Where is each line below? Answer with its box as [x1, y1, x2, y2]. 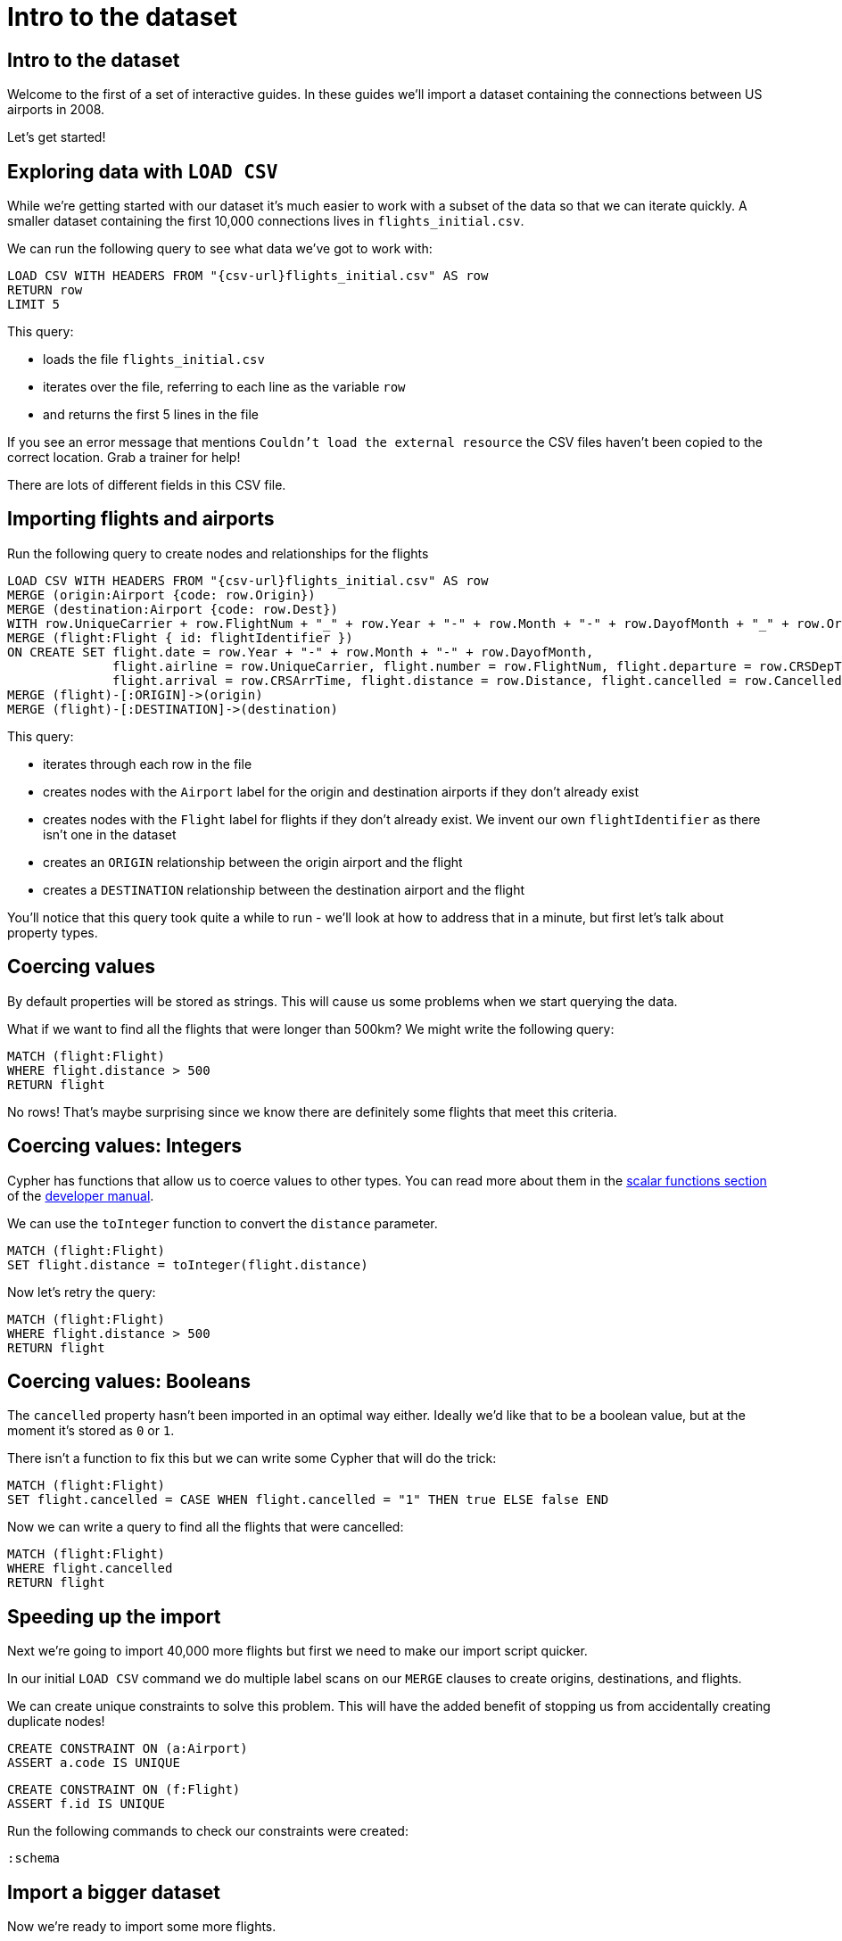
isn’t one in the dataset [43, 826, 177, 842]
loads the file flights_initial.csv [43, 351, 265, 368]
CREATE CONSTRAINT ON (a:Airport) [7, 1741, 248, 1756]
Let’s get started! [7, 129, 106, 145]
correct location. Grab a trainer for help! [7, 450, 241, 466]
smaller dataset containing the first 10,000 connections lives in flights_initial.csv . [7, 213, 524, 229]
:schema [7, 1851, 61, 1866]
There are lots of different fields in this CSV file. [7, 477, 286, 493]
